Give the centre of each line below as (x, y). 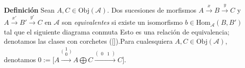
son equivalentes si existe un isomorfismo (122, 22)
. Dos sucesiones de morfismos (152, 9)
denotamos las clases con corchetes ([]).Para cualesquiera (88, 41)
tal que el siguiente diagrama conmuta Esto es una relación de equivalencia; (117, 31)
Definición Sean (29, 9)
